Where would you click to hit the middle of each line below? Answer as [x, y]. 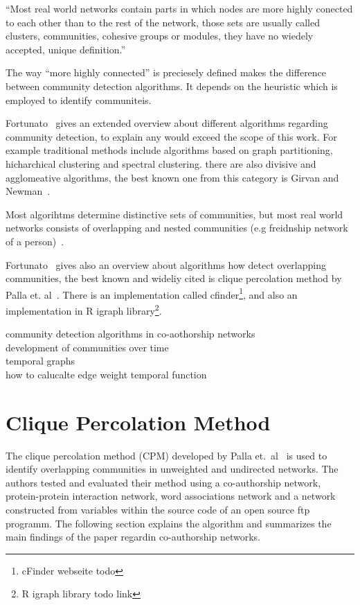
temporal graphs [40, 361]
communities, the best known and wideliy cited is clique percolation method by [174, 278]
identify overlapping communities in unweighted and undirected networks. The [172, 469]
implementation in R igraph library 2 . [84, 309]
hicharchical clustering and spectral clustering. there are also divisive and [161, 163]
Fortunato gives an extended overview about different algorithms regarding [167, 123]
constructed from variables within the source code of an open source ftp [158, 510]
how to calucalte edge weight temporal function [106, 374]
